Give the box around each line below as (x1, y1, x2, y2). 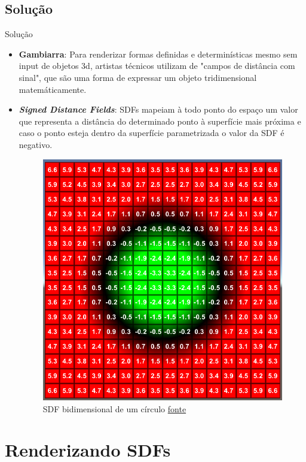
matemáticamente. (19, 83, 87, 95)
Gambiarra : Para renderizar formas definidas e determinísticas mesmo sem (19, 47, 298, 60)
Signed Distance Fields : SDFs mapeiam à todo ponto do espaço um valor (19, 103, 298, 116)
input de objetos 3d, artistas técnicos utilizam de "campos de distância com (19, 59, 295, 72)
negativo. (19, 138, 53, 150)
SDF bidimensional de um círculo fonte (42, 402, 186, 415)
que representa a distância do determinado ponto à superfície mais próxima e (19, 114, 301, 127)
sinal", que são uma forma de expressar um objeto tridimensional (19, 71, 257, 83)
